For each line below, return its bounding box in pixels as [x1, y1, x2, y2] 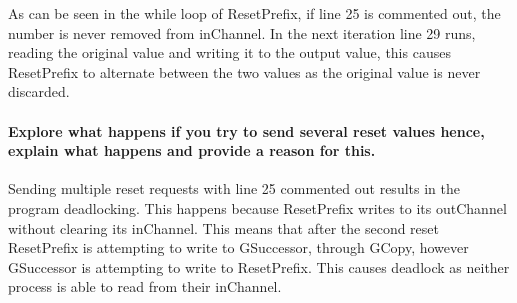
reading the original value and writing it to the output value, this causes [8, 42, 451, 63]
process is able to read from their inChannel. [8, 276, 282, 297]
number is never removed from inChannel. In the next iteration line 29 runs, [8, 22, 476, 43]
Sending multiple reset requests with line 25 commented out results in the [8, 178, 460, 199]
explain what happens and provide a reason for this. [8, 140, 376, 161]
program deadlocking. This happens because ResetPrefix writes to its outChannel [8, 197, 507, 218]
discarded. [8, 81, 70, 102]
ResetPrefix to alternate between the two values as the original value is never [8, 61, 481, 82]
